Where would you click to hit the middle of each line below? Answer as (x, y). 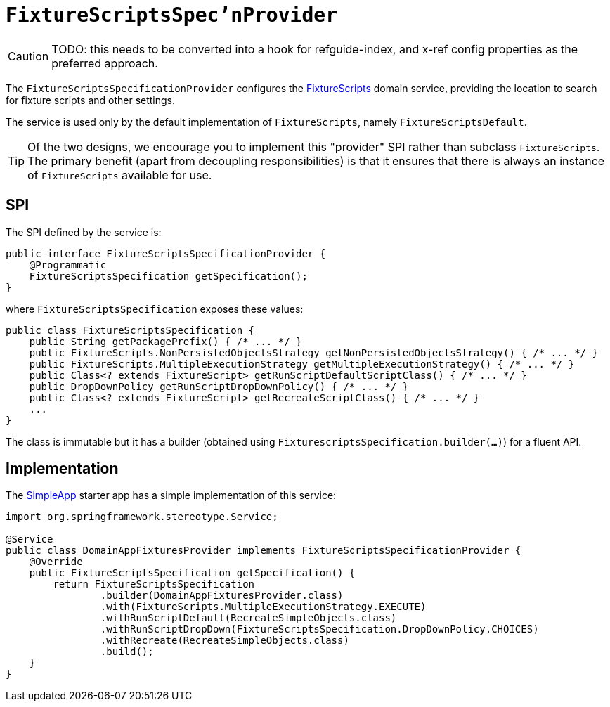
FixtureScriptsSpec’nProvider (172, 15)
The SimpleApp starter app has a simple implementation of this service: (171, 495)
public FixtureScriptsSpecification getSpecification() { (192, 573)
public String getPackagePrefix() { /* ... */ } (166, 341)
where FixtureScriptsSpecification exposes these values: (155, 309)
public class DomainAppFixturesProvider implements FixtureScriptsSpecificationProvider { (264, 551)
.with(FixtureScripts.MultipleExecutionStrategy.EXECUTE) (263, 607)
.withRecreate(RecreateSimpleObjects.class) (225, 641)
